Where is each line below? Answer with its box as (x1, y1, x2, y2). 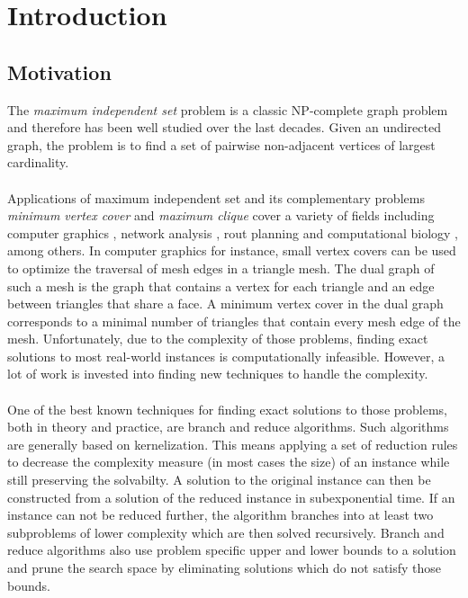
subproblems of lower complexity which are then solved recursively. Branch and (7, 522, 445, 541)
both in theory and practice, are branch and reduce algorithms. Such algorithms (7, 417, 449, 436)
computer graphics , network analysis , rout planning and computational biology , (7, 223, 458, 242)
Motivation (7, 58, 112, 85)
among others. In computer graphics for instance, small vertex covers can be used (7, 241, 456, 260)
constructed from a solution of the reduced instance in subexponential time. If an (7, 487, 455, 506)
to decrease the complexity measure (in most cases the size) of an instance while (7, 452, 450, 471)
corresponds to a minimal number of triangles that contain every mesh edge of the (7, 311, 461, 330)
